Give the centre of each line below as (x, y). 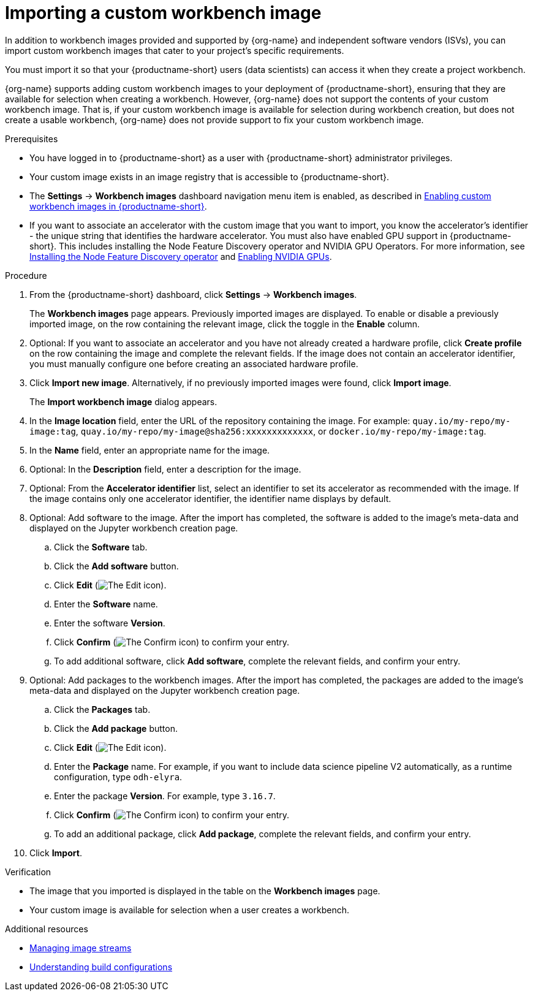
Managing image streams (81, 948)
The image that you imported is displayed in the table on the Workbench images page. (205, 891)
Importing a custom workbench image (163, 13)
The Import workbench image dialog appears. (123, 401)
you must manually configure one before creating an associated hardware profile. (194, 363)
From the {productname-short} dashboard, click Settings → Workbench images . (193, 294)
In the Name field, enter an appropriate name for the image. (150, 450)
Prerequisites (32, 139)
